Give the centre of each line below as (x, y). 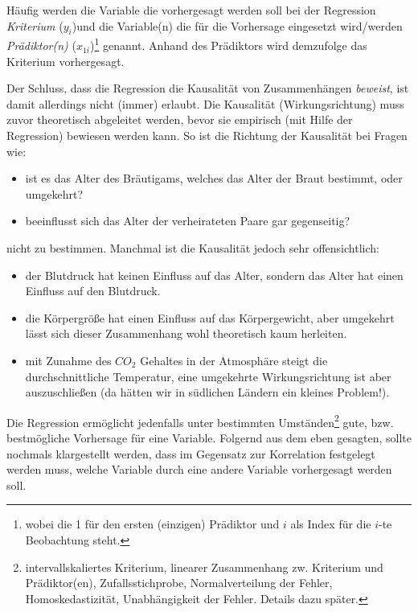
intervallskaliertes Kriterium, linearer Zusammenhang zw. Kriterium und (204, 567)
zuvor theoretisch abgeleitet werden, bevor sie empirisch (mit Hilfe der (180, 119)
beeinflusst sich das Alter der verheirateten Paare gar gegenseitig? (188, 221)
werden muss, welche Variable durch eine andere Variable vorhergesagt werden (199, 469)
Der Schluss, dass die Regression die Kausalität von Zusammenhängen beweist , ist (208, 88)
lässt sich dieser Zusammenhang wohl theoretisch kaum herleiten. (186, 333)
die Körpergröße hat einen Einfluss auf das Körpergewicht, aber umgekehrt (210, 317)
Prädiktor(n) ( (41, 45)
